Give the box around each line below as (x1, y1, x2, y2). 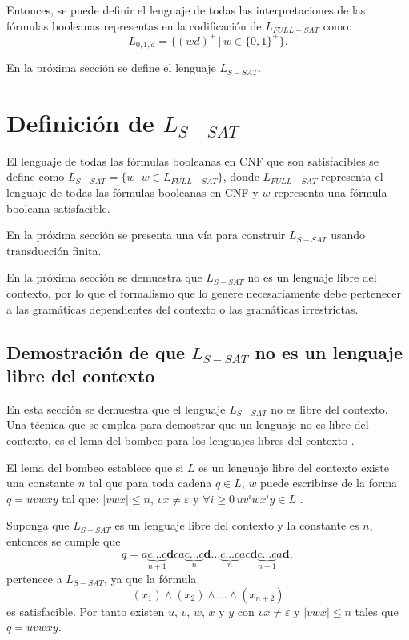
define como (6, 168, 65, 185)
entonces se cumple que (6, 532, 121, 549)
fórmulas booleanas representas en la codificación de (6, 17, 262, 34)
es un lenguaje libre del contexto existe (198, 458, 389, 475)
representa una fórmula (274, 184, 387, 201)
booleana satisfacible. (6, 199, 110, 216)
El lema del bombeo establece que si (6, 458, 184, 475)
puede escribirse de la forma (260, 474, 398, 491)
